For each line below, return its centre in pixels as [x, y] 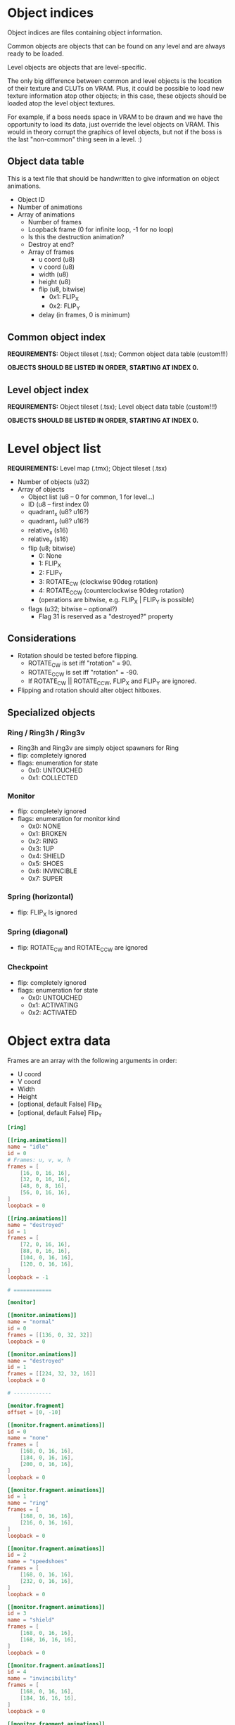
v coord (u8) [57, 267]
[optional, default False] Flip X [59, 1105]
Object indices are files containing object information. [85, 32]
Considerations [42, 638]
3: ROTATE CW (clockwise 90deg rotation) [98, 582]
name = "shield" [31, 1620]
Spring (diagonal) [38, 932]
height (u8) [55, 281]
